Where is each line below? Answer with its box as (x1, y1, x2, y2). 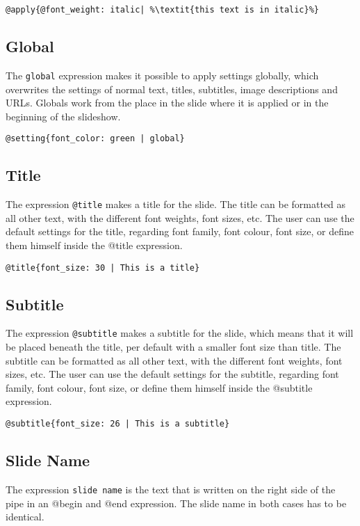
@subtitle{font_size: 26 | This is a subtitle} (6, 419, 230, 429)
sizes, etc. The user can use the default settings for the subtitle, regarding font (6, 367, 339, 381)
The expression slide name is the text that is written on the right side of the (6, 481, 336, 496)
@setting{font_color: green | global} (6, 134, 185, 144)
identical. (6, 509, 44, 524)
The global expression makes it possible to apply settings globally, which (6, 67, 319, 82)
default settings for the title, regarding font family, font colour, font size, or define (6, 224, 354, 239)
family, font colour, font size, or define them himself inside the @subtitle (6, 380, 313, 394)
